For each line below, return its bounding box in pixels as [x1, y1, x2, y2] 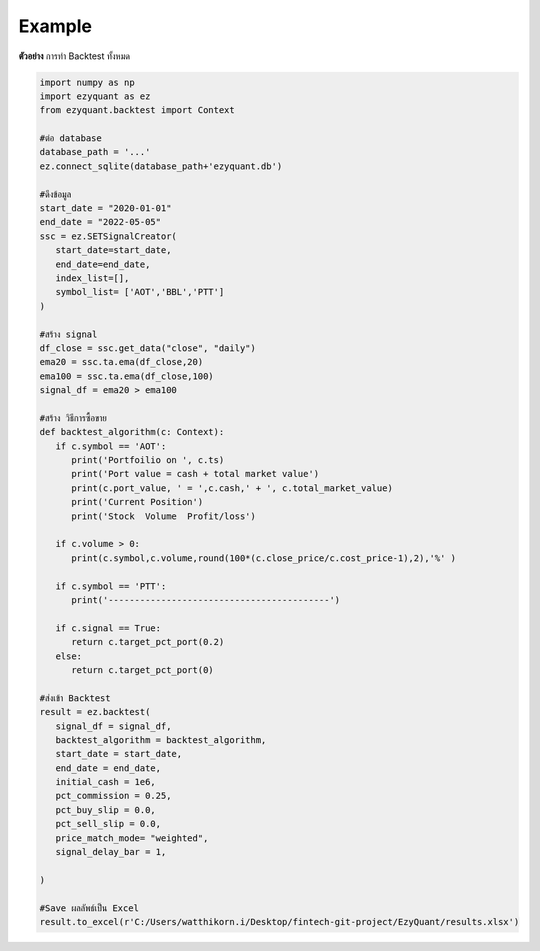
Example [18, 15, 92, 37]
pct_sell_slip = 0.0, [55, 818, 162, 830]
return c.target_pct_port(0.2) [71, 636, 225, 648]
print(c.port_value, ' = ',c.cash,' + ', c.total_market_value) [71, 482, 394, 494]
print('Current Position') [71, 496, 204, 508]
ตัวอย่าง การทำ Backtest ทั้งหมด [18, 50, 130, 62]
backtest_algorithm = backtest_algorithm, [55, 734, 267, 745]
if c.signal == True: [55, 622, 162, 634]
